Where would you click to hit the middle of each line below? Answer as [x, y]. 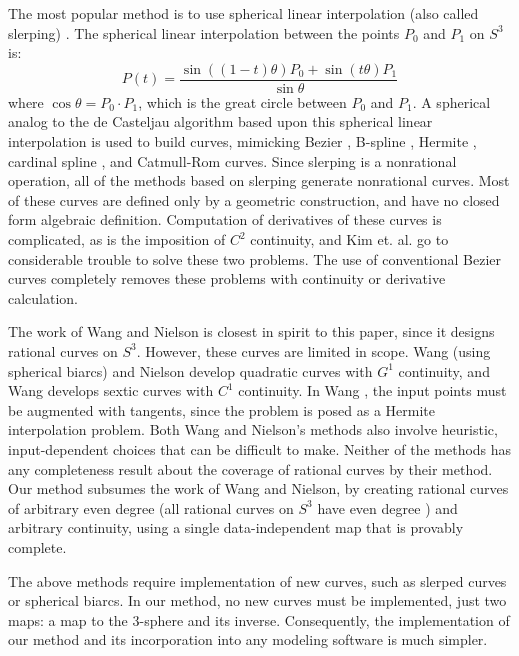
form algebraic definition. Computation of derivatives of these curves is [225, 219]
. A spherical [451, 101]
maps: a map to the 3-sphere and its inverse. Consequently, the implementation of [259, 619]
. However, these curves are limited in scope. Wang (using [313, 350]
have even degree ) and [387, 507]
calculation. [43, 297]
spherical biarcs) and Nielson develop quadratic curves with [190, 370]
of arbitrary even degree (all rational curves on [151, 507]
